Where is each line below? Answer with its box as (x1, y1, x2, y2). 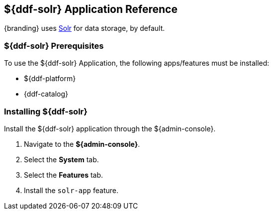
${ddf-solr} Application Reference (4, 3, 178, 15)
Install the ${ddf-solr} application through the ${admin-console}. (4, 124, 216, 133)
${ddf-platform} (24, 74, 76, 83)
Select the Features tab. (24, 170, 103, 179)
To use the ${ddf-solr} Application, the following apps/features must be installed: (4, 59, 270, 68)
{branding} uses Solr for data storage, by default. (4, 24, 165, 33)
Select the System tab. (24, 155, 99, 164)
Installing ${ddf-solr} (4, 106, 88, 116)
